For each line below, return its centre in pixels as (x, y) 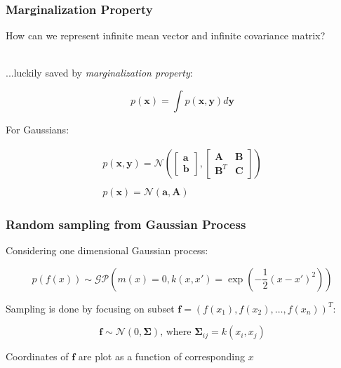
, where (176, 333)
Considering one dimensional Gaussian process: (107, 250)
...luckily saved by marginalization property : (99, 73)
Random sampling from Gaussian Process (126, 224)
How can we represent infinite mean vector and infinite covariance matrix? (166, 35)
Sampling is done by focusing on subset (90, 308)
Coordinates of (37, 356)
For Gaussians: (38, 129)
